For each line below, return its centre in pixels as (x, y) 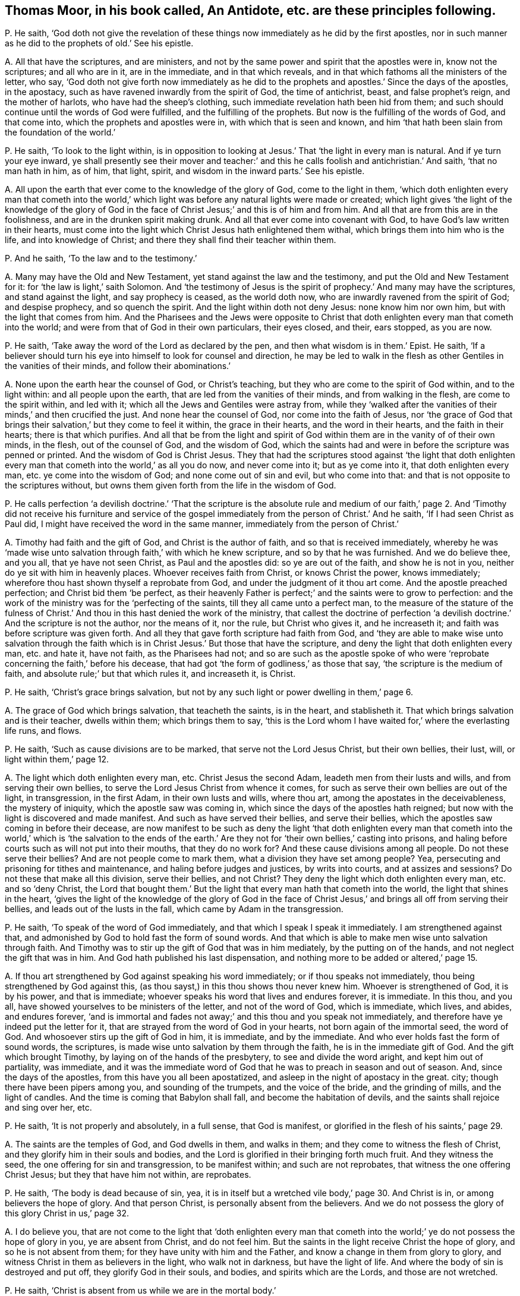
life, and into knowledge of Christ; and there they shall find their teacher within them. (171, 240)
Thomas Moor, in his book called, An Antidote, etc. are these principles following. (250, 10)
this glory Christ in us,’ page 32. (67, 1213)
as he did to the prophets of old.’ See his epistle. (99, 43)
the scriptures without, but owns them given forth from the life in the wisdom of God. (171, 485)
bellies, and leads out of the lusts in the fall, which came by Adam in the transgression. (174, 909)
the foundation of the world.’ (60, 133)
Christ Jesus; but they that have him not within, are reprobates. (128, 1175)
